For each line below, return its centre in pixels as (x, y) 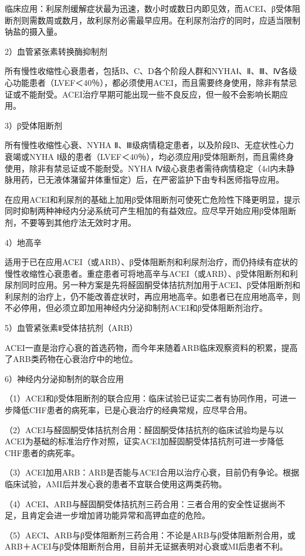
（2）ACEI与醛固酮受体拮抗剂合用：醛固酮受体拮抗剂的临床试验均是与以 (144, 429)
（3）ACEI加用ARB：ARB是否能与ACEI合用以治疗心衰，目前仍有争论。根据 (152, 472)
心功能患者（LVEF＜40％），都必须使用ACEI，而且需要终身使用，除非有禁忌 (151, 82)
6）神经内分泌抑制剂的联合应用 (64, 378)
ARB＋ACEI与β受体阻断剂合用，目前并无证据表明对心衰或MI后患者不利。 (146, 546)
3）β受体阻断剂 (34, 125)
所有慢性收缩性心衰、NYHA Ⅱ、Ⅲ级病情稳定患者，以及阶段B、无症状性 (141, 145)
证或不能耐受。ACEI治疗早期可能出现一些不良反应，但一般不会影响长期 (142, 94)
